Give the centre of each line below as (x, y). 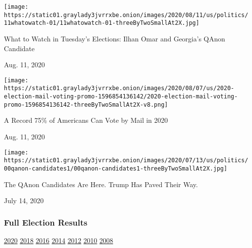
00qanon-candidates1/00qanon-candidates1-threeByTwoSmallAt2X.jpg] (116, 168)
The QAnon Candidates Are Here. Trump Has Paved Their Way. (101, 184)
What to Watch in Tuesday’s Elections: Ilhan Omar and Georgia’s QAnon (115, 38)
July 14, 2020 (24, 200)
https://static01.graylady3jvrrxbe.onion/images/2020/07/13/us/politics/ (126, 161)
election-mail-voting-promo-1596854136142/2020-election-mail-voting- (121, 97)
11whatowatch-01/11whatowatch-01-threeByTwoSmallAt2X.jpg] (102, 23)
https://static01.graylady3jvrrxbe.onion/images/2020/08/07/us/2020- (119, 88)
